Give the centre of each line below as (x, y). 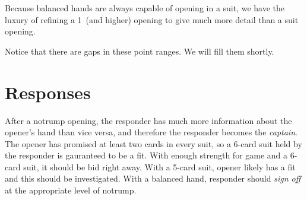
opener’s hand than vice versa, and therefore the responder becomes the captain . (151, 132)
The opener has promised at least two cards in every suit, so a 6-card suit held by (153, 143)
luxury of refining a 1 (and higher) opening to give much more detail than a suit (152, 19)
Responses (48, 92)
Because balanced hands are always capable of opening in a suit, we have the (145, 8)
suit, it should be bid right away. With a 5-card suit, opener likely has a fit (159, 166)
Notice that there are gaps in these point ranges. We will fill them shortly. (140, 51)
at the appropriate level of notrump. (71, 190)
